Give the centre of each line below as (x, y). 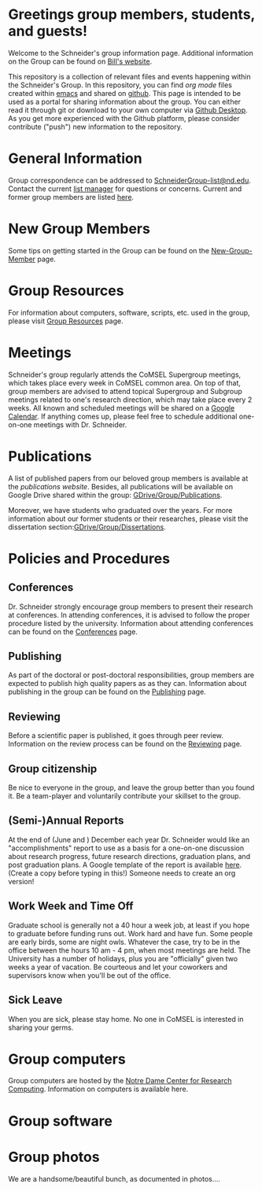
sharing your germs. (41, 1027)
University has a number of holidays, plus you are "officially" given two (123, 958)
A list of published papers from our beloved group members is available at (128, 478)
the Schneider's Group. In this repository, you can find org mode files (120, 85)
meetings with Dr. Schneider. (80, 424)
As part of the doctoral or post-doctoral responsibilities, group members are (131, 675)
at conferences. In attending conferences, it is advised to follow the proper (129, 614)
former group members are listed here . (71, 197)
